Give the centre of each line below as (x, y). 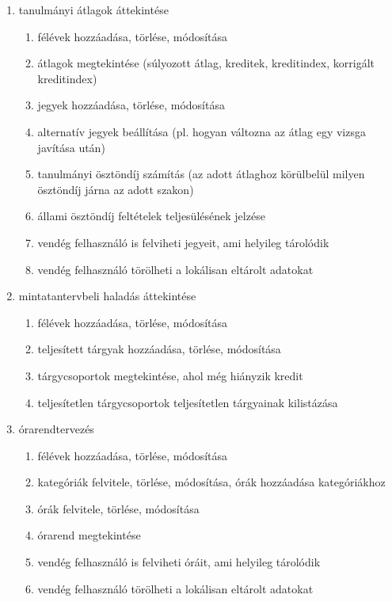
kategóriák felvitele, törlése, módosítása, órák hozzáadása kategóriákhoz (211, 482)
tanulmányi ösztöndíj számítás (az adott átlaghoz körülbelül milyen (201, 174)
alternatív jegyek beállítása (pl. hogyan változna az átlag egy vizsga (202, 131)
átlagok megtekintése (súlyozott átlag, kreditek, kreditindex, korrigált (206, 63)
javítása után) (71, 147)
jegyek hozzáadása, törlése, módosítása (131, 105)
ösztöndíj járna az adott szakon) (116, 189)
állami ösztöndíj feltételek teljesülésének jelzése (151, 216)
